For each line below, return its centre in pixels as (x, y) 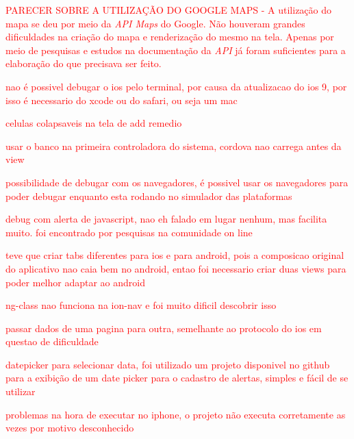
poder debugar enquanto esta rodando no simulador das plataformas (149, 196)
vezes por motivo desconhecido (70, 428)
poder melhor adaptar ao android (75, 282)
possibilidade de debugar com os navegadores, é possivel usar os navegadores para (177, 182)
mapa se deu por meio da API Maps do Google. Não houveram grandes (155, 23)
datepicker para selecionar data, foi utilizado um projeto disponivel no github (168, 364)
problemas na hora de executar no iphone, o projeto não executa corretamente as (176, 414)
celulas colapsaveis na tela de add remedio (94, 123)
